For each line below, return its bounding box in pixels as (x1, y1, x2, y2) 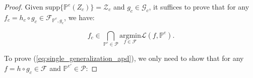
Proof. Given (4, 2, 43, 12)
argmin (119, 32, 141, 39)
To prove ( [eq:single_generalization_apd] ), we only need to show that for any (4, 53, 244, 63)
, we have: (64, 12, 95, 22)
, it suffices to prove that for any (149, 2, 249, 12)
